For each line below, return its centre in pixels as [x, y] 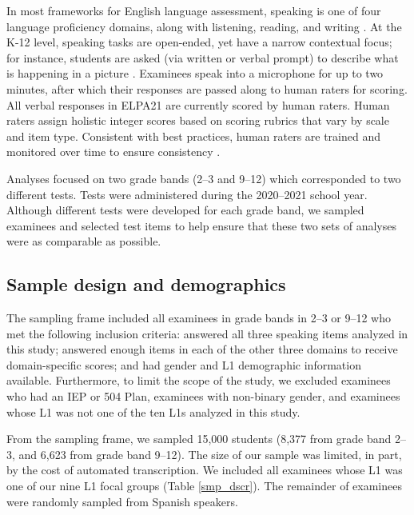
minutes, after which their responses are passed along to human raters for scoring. [207, 88]
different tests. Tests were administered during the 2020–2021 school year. [187, 194]
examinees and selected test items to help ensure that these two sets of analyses [201, 225]
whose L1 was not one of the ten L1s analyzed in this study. [153, 411]
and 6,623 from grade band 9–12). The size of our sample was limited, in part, [210, 454]
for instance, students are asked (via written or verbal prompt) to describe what [203, 57]
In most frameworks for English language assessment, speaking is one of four [194, 10]
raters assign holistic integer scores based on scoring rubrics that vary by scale [198, 120]
